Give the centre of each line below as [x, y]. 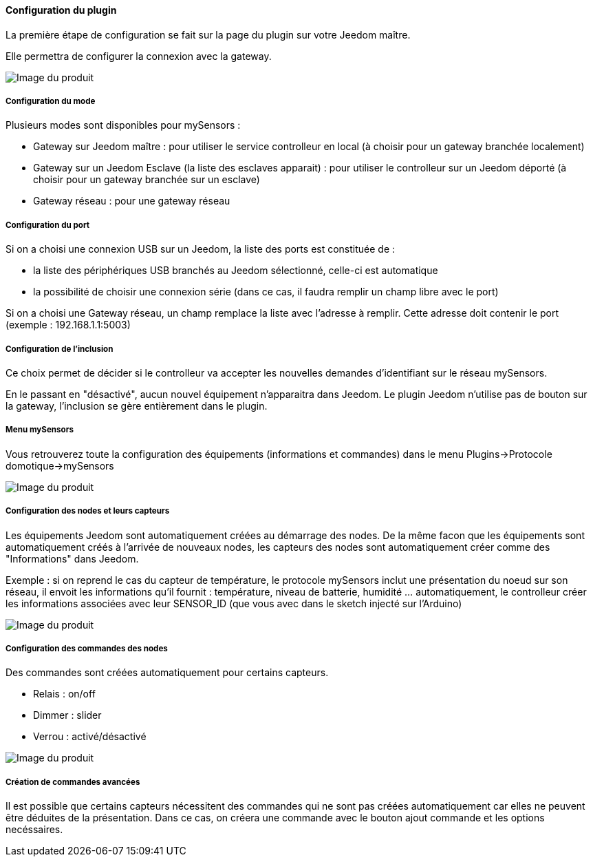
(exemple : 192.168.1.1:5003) [68, 325]
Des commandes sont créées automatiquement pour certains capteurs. [167, 673]
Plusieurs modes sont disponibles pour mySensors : [123, 125]
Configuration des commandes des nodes [87, 648]
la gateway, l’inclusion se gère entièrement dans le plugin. [137, 406]
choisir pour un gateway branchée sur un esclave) [147, 180]
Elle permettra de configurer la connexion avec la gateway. [139, 56]
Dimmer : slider [67, 715]
